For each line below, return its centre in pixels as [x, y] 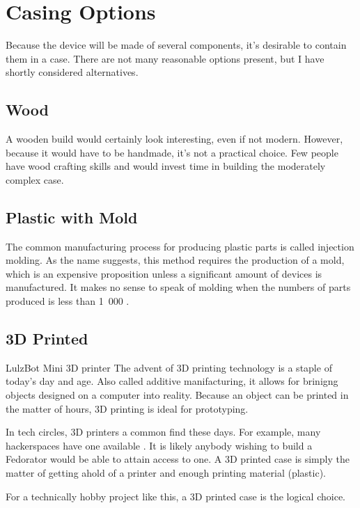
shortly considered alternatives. [72, 72]
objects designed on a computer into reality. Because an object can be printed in [177, 395]
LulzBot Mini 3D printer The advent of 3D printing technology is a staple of [169, 367]
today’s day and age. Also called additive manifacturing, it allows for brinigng [172, 381]
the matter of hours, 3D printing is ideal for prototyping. [127, 408]
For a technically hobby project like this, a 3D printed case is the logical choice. [175, 496]
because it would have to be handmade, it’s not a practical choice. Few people [172, 152]
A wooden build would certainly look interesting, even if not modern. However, [174, 139]
